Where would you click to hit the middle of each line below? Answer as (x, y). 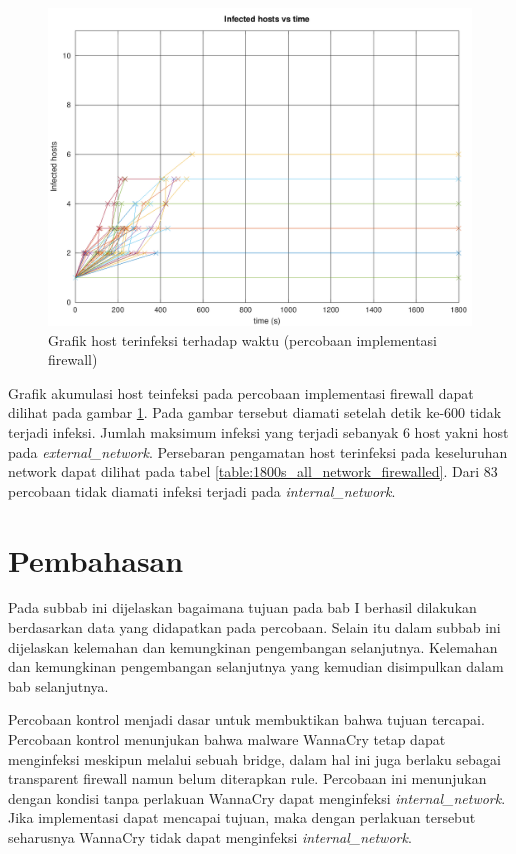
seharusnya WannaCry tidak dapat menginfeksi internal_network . (210, 837)
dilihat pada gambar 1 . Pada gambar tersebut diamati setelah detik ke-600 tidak (255, 412)
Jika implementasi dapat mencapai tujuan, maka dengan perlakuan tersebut (242, 817)
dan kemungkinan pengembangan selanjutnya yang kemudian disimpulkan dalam (256, 666)
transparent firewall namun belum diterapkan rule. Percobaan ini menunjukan (247, 778)
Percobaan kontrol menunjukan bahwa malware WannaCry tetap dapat (227, 739)
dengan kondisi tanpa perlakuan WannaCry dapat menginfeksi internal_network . (257, 797)
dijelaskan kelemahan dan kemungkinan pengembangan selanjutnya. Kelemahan (253, 646)
